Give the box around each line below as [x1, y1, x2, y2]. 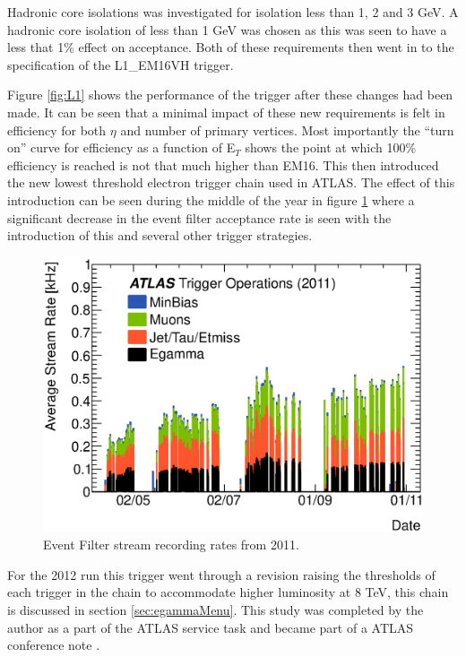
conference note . [7, 635, 100, 654]
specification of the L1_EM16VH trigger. [7, 55, 234, 73]
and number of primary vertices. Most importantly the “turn [120, 120, 454, 139]
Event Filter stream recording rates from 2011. [43, 535, 299, 554]
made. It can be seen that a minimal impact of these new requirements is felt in [7, 102, 445, 121]
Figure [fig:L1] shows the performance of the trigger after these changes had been [7, 85, 453, 104]
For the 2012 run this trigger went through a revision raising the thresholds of [7, 565, 436, 584]
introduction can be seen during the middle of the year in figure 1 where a [7, 190, 415, 209]
